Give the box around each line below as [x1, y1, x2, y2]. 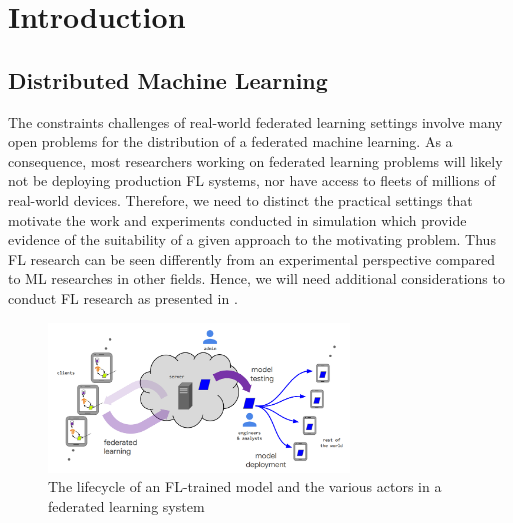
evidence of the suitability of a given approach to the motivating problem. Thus [8, 229, 496, 250]
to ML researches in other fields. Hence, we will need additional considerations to [8, 268, 505, 289]
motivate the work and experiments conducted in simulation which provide [8, 209, 467, 230]
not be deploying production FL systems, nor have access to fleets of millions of [8, 170, 496, 191]
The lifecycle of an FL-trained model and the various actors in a [48, 476, 442, 497]
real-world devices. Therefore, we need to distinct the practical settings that [8, 189, 473, 210]
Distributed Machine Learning [8, 64, 328, 95]
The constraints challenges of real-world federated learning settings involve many [8, 111, 503, 132]
